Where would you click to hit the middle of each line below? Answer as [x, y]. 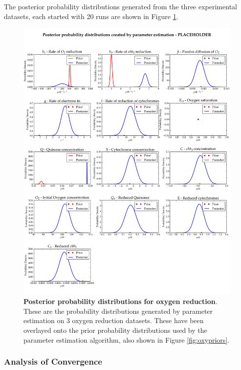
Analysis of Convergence [53, 361]
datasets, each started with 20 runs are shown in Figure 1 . [91, 16]
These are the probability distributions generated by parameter [118, 311]
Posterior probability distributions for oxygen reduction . [120, 301]
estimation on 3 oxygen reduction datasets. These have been [114, 320]
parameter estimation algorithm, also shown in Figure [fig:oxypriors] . [127, 339]
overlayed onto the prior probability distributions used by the [115, 330]
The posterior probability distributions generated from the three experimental [120, 6]
